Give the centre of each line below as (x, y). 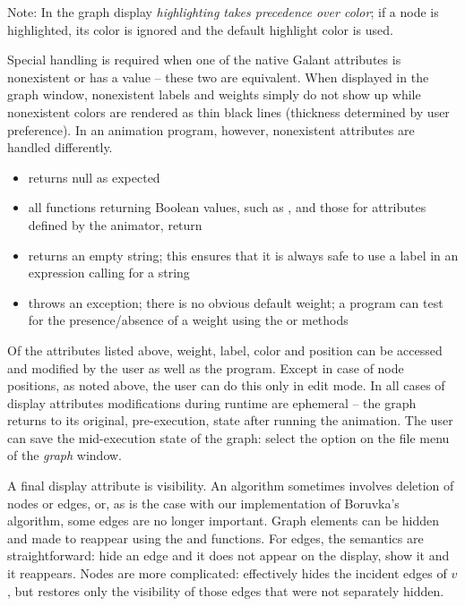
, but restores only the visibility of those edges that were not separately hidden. (226, 590)
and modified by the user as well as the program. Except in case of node (206, 367)
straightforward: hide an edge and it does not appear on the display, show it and (228, 555)
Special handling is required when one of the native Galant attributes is (204, 60)
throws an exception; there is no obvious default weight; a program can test (236, 302)
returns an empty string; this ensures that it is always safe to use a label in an (243, 255)
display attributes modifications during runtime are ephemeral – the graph (212, 402)
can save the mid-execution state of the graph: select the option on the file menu (228, 437)
